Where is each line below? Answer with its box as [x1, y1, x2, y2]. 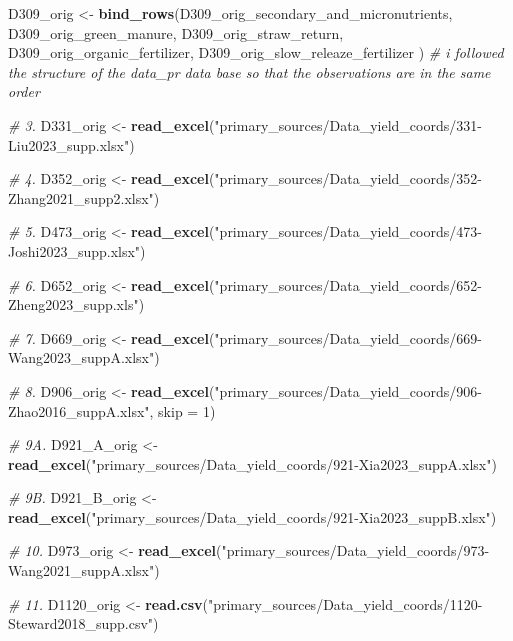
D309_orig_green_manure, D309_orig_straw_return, [8, 22, 344, 43]
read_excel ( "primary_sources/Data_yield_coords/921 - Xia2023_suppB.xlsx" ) [8, 506, 497, 527]
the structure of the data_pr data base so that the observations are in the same [8, 61, 491, 82]
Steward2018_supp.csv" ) [8, 613, 159, 634]
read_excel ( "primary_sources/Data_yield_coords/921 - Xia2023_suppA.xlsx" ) [8, 453, 497, 474]
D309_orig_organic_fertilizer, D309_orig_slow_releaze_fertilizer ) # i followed [8, 42, 504, 63]
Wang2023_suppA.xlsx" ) [8, 347, 160, 368]
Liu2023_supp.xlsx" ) [8, 134, 135, 155]
